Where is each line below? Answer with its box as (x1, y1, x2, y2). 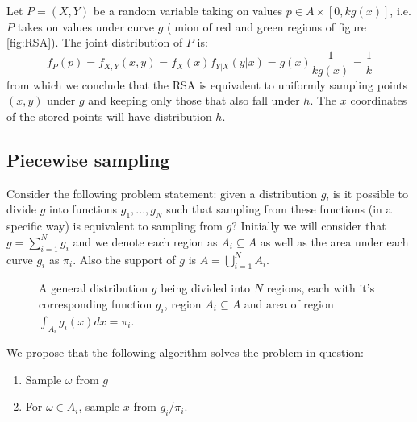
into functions (48, 201, 118, 217)
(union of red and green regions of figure (167, 18, 366, 35)
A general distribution (39, 279, 148, 296)
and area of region (244, 296, 334, 312)
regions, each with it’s (266, 279, 375, 296)
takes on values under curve (17, 18, 155, 35)
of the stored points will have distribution (6, 108, 212, 125)
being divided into (161, 279, 251, 296)
